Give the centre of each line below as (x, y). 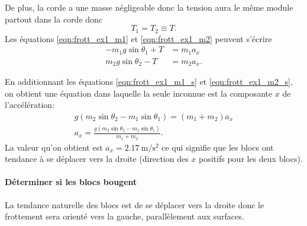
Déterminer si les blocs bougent (71, 182)
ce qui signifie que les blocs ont (218, 147)
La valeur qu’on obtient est (54, 147)
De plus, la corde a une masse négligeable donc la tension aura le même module (149, 7)
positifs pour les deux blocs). (251, 159)
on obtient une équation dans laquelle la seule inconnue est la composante (139, 93)
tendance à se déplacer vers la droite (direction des (97, 159)
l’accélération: (30, 105)
